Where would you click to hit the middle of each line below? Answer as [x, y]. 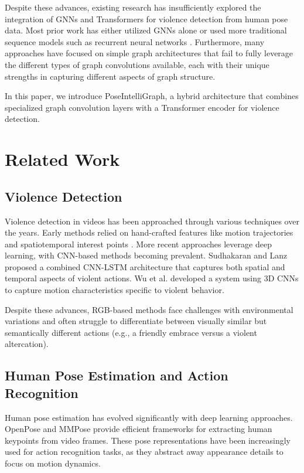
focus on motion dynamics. [53, 463]
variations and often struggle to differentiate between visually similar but [136, 321]
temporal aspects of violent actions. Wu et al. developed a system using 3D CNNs [152, 278]
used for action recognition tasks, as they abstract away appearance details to [144, 452]
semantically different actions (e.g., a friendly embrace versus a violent [131, 332]
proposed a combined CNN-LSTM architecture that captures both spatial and [145, 266]
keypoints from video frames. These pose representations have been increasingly [148, 440]
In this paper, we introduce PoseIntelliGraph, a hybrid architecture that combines [152, 96]
